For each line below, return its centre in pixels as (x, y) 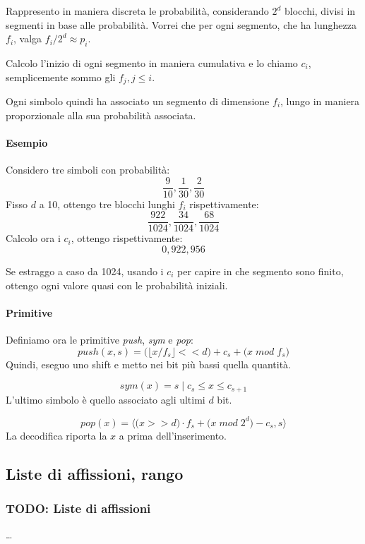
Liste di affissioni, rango (95, 473)
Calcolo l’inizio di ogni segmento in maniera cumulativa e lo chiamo (152, 62)
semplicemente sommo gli (61, 77)
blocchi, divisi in (320, 11)
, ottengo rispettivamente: (127, 238)
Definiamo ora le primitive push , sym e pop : (100, 339)
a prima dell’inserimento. (173, 435)
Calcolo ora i (33, 238)
